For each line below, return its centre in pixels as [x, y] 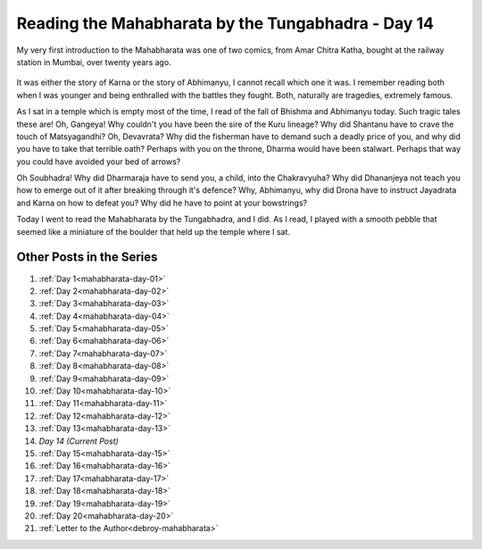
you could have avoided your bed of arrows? [99, 162]
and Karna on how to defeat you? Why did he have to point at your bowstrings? [162, 203]
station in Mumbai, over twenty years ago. [94, 62]
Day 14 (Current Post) [79, 441]
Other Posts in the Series [87, 258]
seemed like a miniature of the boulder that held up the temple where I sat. [153, 231]
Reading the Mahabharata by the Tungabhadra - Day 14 [225, 23]
